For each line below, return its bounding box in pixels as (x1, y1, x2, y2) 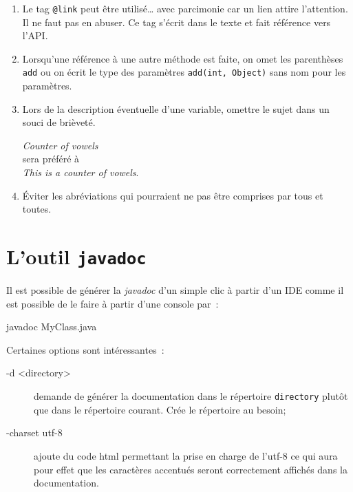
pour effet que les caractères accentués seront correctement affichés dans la (34, 462, 347, 476)
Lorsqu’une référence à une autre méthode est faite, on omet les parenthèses (22, 51, 343, 65)
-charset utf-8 (6, 425, 63, 440)
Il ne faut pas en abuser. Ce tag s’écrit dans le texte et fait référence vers (22, 14, 331, 29)
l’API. (22, 28, 48, 43)
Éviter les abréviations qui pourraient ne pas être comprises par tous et (22, 188, 323, 202)
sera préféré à (22, 151, 80, 166)
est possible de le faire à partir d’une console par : (6, 296, 219, 310)
